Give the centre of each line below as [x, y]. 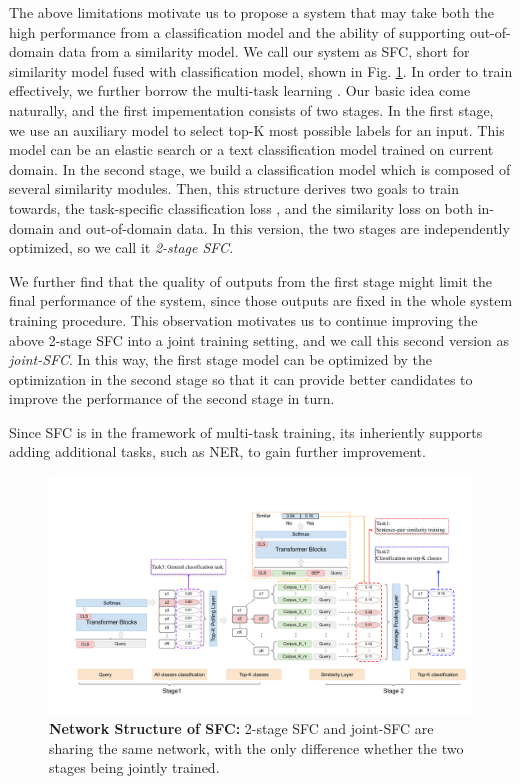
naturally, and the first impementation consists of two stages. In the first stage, [251, 109]
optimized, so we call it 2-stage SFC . [121, 247]
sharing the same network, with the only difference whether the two [256, 747]
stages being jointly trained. [134, 767]
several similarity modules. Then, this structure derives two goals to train [234, 188]
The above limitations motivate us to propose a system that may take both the [251, 12]
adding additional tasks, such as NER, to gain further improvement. [217, 451]
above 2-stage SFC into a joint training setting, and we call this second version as [259, 339]
